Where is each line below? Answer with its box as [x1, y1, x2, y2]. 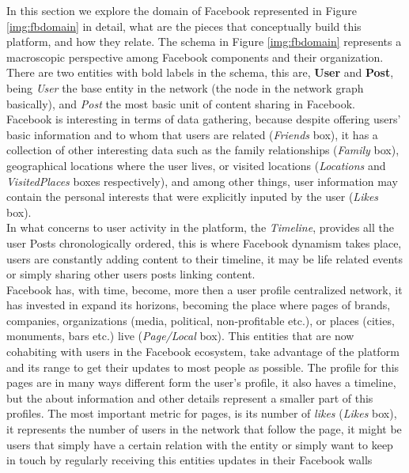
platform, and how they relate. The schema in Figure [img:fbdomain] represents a [6, 33, 402, 50]
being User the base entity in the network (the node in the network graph [6, 79, 364, 96]
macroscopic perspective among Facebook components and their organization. [6, 48, 384, 65]
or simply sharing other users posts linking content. [6, 266, 256, 282]
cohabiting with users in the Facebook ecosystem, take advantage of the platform [6, 343, 400, 360]
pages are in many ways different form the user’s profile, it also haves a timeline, [6, 374, 396, 391]
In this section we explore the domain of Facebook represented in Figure [6, 2, 357, 18]
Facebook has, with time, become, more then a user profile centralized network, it [6, 281, 403, 297]
